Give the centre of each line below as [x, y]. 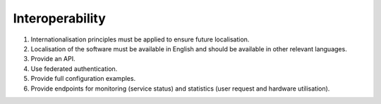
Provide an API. [53, 59]
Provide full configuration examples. [83, 79]
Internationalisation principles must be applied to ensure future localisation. [140, 39]
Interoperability [59, 18]
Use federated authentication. [74, 69]
